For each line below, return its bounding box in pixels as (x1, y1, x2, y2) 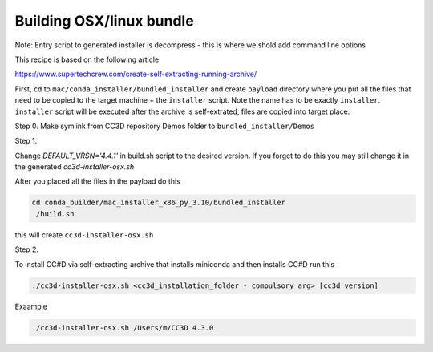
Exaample (14, 301, 48, 311)
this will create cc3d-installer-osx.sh (14, 229, 154, 240)
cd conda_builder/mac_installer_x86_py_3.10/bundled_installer (31, 198, 286, 208)
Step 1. (14, 136, 38, 146)
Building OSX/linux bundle (14, 12, 194, 30)
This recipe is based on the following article (14, 55, 160, 64)
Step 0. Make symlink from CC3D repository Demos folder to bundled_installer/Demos (14, 121, 315, 131)
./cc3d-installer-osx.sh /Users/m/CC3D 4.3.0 (31, 323, 214, 332)
